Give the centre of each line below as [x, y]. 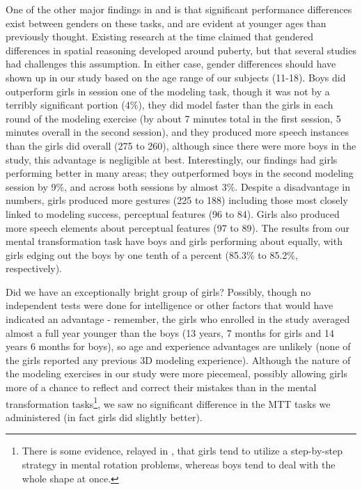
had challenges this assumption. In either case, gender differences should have [171, 64]
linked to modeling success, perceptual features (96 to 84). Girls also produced [173, 213]
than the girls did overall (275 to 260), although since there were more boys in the [181, 145]
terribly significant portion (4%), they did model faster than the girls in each [170, 105]
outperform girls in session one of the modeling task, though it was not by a [168, 91]
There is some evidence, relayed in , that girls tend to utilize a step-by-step [182, 451]
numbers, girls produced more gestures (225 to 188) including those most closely [177, 200]
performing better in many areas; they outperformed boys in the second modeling [180, 173]
